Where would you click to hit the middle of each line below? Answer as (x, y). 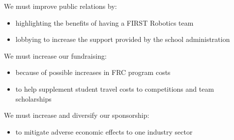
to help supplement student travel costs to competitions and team (115, 88)
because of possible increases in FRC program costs (93, 72)
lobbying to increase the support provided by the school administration (123, 39)
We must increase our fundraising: (55, 55)
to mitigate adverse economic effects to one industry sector (104, 131)
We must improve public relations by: (60, 6)
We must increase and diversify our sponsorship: (77, 115)
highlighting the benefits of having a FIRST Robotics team (104, 22)
